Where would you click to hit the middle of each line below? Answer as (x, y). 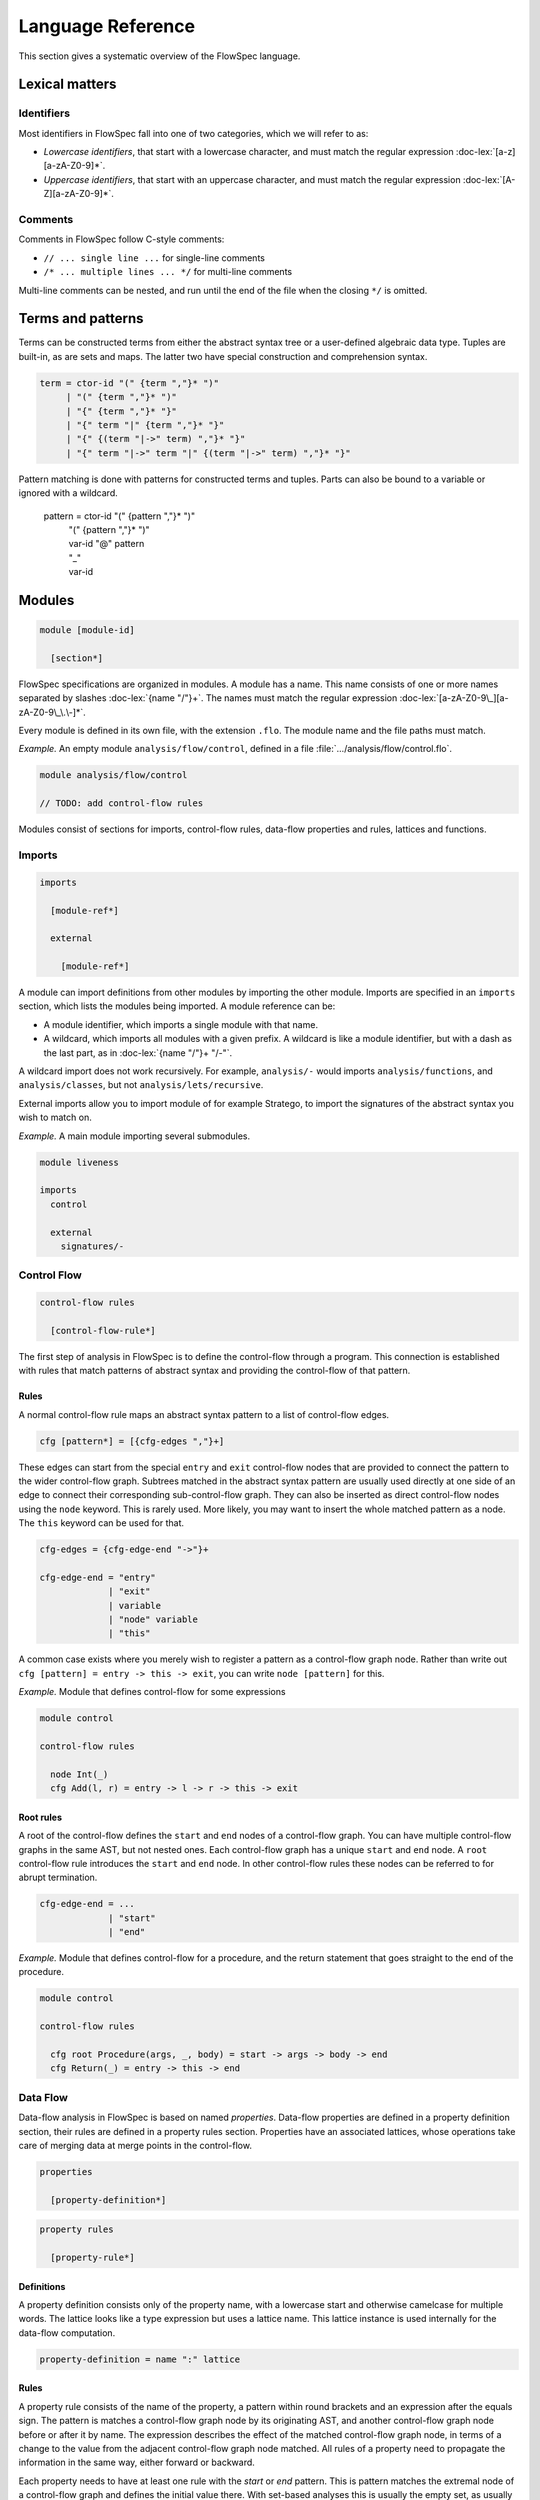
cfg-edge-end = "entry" (98, 1577)
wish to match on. (55, 1117)
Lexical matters (67, 84)
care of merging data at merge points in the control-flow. (135, 2145)
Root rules (40, 1817)
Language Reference (106, 26)
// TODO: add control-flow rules (121, 803)
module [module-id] (87, 630)
